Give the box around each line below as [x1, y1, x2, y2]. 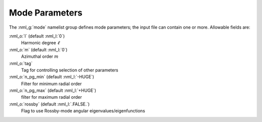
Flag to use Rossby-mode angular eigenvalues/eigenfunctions [21, 108, 146, 114]
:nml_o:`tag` [9, 60, 33, 66]
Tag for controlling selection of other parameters [21, 67, 118, 73]
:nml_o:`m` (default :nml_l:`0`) [9, 47, 68, 52]
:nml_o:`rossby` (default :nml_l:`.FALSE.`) [9, 101, 90, 107]
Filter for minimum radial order [21, 81, 82, 87]
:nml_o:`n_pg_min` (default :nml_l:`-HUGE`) [9, 74, 95, 80]
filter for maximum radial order [21, 94, 82, 100]
